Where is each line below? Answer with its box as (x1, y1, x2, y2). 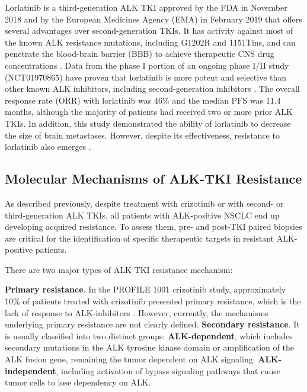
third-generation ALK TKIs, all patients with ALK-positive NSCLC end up (5, 208, 280, 221)
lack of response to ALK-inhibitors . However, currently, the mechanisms (5, 306, 268, 319)
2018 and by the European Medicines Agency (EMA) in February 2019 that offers (5, 12, 302, 25)
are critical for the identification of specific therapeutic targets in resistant (5, 232, 274, 244)
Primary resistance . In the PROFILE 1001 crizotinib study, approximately (5, 283, 286, 295)
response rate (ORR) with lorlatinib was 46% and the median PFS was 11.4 (5, 94, 281, 106)
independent (5, 364, 56, 377)
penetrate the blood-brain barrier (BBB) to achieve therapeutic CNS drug (5, 47, 274, 60)
